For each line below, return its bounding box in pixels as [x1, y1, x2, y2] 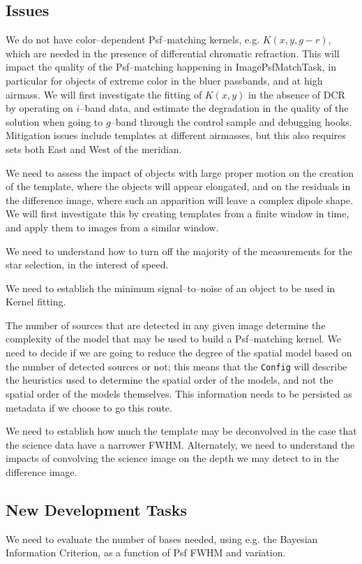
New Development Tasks [6, 498, 188, 520]
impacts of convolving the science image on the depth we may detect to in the [6, 451, 339, 465]
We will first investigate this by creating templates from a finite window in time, [6, 206, 349, 221]
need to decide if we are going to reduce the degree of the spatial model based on [6, 345, 352, 360]
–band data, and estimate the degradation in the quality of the [80, 101, 349, 115]
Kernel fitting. [6, 294, 66, 309]
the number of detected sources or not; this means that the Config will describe [6, 359, 347, 373]
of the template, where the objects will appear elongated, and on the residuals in [6, 179, 351, 194]
